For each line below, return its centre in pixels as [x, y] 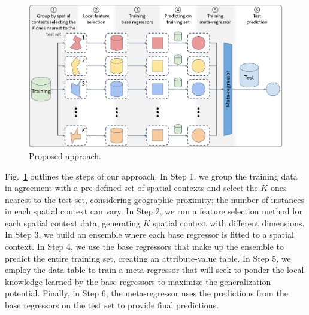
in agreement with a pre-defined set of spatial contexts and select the [131, 188]
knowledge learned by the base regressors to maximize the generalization [138, 281]
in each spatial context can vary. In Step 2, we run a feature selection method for [154, 211]
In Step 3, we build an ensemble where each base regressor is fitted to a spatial [149, 234]
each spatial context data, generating [73, 222]
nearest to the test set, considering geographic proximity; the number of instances [154, 199]
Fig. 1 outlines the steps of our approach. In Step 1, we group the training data [151, 176]
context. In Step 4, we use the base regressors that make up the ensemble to [144, 246]
